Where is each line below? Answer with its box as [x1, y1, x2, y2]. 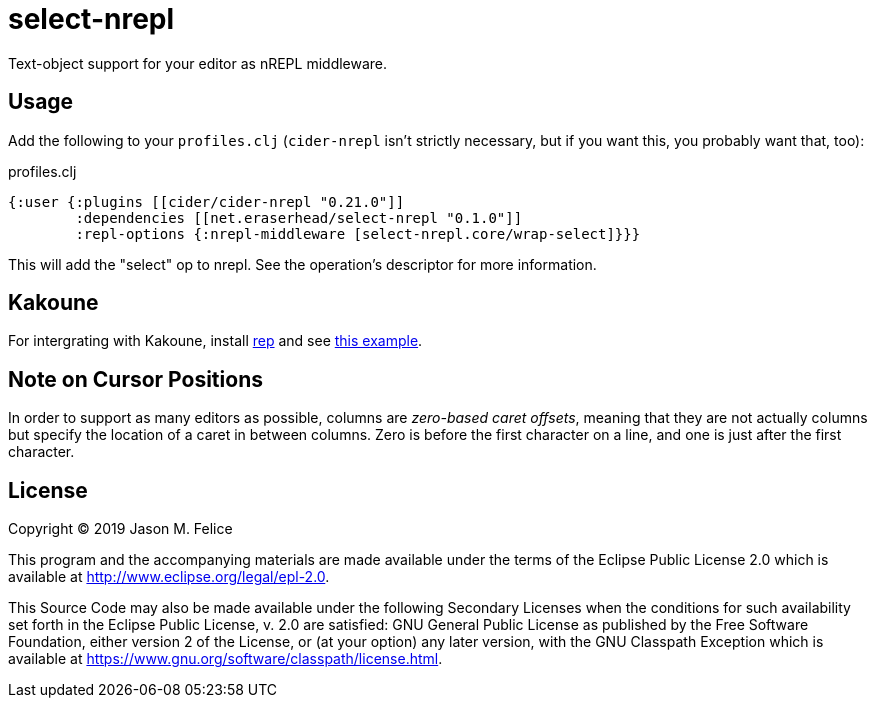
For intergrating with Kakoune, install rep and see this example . [8, 332, 423, 350]
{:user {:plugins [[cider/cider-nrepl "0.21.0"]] [8, 193, 405, 210]
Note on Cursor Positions [8, 366, 263, 392]
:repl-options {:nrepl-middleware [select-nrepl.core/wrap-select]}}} [75, 225, 641, 242]
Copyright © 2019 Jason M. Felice [8, 520, 233, 538]
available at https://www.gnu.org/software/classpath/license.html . [8, 650, 443, 668]
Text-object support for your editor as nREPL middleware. [8, 54, 388, 72]
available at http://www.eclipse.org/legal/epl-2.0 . [8, 568, 330, 586]
